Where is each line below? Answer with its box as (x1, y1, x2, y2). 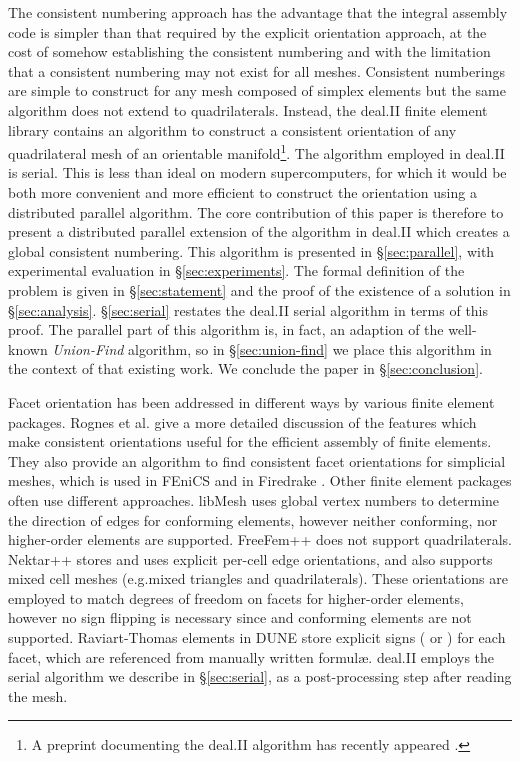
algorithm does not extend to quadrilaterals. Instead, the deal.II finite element (8, 99, 488, 120)
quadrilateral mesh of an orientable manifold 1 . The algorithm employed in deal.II (8, 140, 505, 163)
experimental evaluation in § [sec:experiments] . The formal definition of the (8, 260, 465, 281)
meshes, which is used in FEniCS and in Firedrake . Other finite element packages (8, 470, 512, 491)
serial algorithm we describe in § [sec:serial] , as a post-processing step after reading (8, 666, 512, 687)
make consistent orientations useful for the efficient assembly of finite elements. (8, 431, 492, 452)
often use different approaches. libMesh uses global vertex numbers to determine (8, 489, 500, 510)
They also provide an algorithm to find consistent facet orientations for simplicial (8, 450, 506, 471)
